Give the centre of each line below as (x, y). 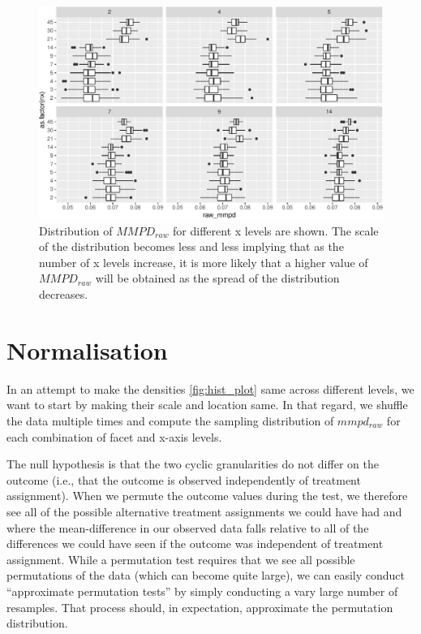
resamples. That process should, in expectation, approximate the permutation (200, 607)
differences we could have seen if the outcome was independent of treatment (195, 543)
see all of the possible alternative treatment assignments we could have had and (204, 511)
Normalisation (87, 349)
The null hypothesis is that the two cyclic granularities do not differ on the (193, 464)
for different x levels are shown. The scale (276, 230)
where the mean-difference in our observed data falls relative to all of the (188, 527)
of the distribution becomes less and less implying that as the (191, 246)
